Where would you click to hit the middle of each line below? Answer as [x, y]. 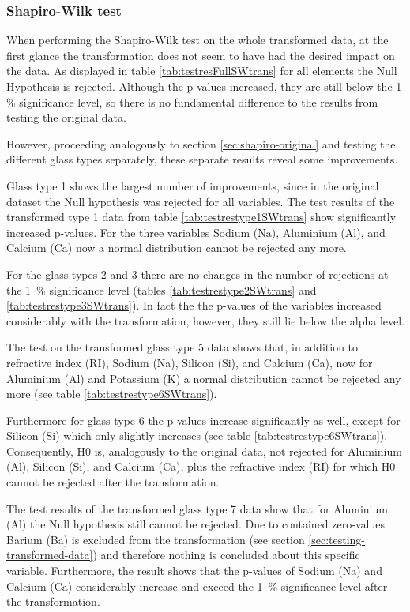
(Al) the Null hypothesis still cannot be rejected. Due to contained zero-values [196, 524]
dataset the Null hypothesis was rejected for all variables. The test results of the [201, 201]
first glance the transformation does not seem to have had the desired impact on [201, 55]
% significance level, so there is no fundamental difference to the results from [192, 101]
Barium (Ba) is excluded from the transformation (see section [156, 539]
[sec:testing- [337, 539]
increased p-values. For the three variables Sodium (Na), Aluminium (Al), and [196, 232]
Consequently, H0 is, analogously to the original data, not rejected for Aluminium [204, 451]
